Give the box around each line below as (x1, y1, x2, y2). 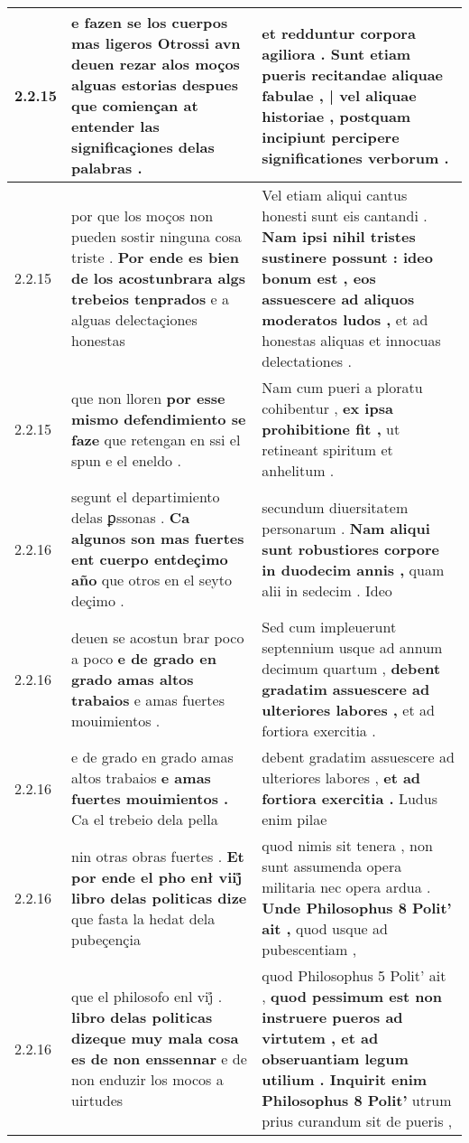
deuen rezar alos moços (71, 53, 240, 74)
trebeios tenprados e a (71, 288, 230, 309)
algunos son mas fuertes (71, 528, 244, 548)
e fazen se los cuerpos (71, 12, 228, 33)
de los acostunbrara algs (71, 267, 246, 288)
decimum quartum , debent (262, 658, 441, 679)
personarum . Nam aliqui (262, 517, 430, 539)
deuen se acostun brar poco (71, 626, 244, 648)
